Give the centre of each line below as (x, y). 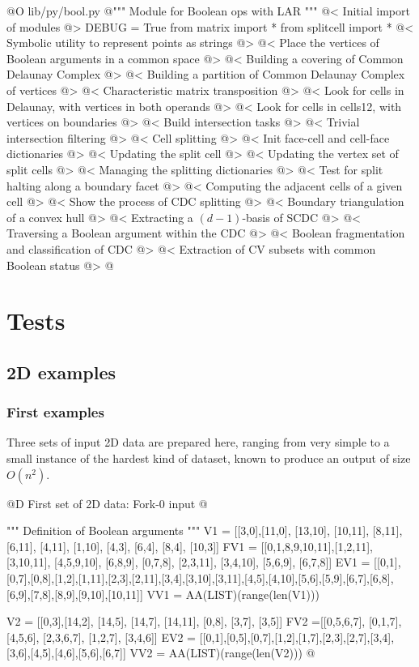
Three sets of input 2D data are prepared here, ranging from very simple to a (198, 442)
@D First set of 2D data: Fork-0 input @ (107, 503)
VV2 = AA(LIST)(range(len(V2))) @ (222, 653)
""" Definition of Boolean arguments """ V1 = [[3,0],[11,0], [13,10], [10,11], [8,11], (205, 530)
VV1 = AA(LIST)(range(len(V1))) (233, 594)
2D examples (61, 372)
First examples (55, 412)
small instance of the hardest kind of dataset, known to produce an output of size (209, 458)
